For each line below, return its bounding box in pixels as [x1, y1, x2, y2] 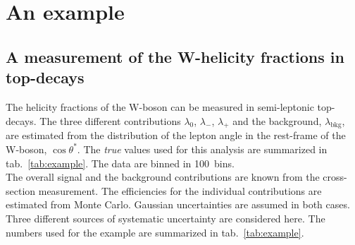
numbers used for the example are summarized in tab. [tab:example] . [6, 225, 304, 239]
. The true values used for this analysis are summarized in [77, 141, 328, 156]
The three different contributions [39, 113, 181, 128]
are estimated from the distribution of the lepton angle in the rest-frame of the [6, 128, 346, 143]
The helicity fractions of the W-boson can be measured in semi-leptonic [6, 99, 314, 114]
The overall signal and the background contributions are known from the [6, 169, 320, 184]
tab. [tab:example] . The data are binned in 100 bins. [6, 155, 235, 170]
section [6, 183, 36, 198]
